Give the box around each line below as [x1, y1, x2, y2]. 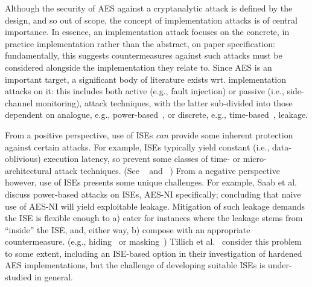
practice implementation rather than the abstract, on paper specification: [5, 37, 275, 50]
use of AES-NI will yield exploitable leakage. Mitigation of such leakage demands [5, 199, 305, 212]
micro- [243, 152, 267, 165]
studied [5, 271, 32, 283]
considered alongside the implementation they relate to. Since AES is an [5, 60, 272, 73]
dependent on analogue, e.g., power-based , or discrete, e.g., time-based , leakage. [5, 108, 308, 121]
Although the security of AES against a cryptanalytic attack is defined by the [5, 2, 293, 14]
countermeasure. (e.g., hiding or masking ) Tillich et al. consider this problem [5, 235, 302, 248]
